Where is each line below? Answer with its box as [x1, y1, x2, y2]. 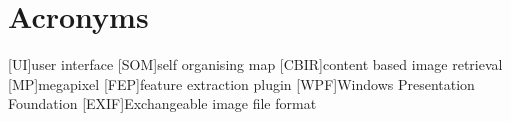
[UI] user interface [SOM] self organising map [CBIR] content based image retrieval [8, 54, 503, 75]
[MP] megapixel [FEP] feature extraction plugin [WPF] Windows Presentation [8, 73, 475, 94]
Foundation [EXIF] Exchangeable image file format [8, 93, 317, 114]
